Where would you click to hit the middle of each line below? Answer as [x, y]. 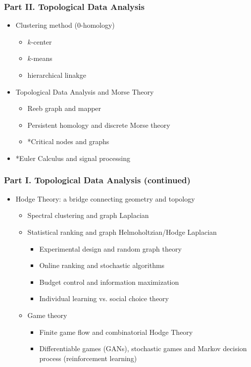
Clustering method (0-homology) [65, 25]
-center [41, 41]
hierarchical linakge [57, 75]
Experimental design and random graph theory [110, 248]
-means [42, 58]
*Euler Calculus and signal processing [73, 158]
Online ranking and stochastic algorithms [102, 265]
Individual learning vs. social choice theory [104, 298]
